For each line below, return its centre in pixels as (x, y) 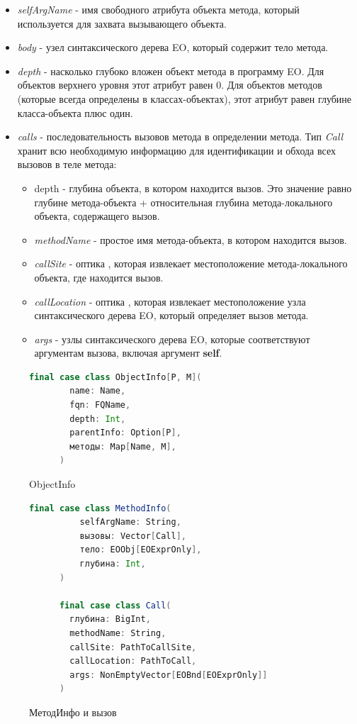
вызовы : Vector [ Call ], (133, 536)
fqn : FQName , (100, 405)
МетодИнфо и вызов (73, 712)
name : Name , (98, 391)
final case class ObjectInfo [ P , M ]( (115, 377)
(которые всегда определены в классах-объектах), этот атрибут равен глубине (185, 98)
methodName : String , (118, 633)
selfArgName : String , (130, 522)
